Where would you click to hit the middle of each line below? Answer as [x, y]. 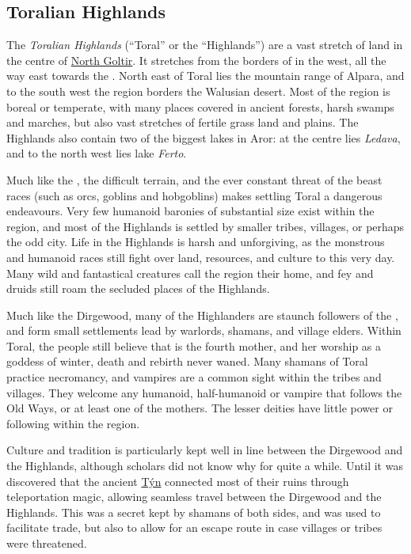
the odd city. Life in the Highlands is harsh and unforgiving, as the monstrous [196, 242]
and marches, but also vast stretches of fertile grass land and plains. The [183, 122]
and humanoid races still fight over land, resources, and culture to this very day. [201, 257]
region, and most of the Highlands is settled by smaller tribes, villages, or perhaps [205, 226]
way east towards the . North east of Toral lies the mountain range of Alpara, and [205, 76]
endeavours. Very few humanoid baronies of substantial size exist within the [190, 211]
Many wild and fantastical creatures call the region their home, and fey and [190, 273]
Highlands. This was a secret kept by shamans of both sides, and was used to [194, 512]
